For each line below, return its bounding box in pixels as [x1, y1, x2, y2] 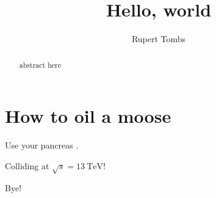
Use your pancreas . [5, 139, 79, 152]
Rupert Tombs [131, 32, 186, 45]
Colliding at [5, 159, 49, 172]
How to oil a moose [5, 103, 171, 128]
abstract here [19, 59, 61, 70]
